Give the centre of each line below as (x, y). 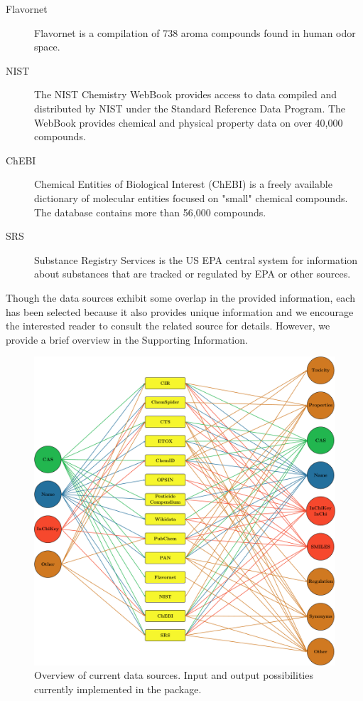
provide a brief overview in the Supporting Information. (127, 339)
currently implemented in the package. (118, 689)
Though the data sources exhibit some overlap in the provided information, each (180, 297)
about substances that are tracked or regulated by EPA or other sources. (193, 274)
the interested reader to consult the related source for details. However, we (168, 326)
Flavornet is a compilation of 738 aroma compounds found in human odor (195, 32)
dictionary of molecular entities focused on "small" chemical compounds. (191, 197)
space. (47, 47)
